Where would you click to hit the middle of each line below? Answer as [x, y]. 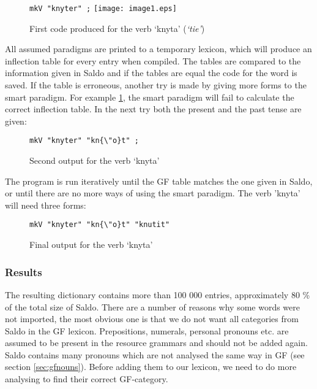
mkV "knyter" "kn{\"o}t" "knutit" [100, 225]
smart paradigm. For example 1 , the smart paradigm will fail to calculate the [150, 97]
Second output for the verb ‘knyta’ [95, 160]
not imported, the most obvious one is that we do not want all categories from [152, 319]
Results [24, 272]
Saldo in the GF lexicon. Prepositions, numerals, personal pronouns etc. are [147, 330]
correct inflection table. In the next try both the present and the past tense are [153, 109]
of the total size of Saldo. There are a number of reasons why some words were [152, 306]
